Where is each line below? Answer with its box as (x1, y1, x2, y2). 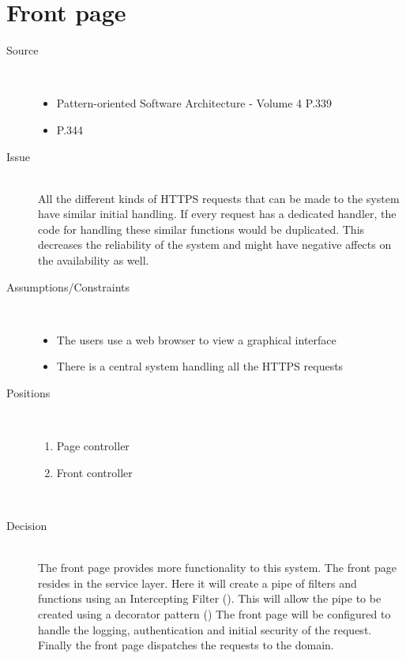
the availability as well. (38, 252, 149, 269)
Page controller (56, 438, 130, 454)
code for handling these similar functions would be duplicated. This (38, 220, 365, 237)
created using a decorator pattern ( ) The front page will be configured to (38, 605, 391, 622)
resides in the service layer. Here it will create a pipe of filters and (38, 574, 357, 591)
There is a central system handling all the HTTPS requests (56, 358, 344, 374)
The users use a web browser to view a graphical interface (56, 331, 336, 348)
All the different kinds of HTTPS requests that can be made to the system (38, 190, 400, 206)
